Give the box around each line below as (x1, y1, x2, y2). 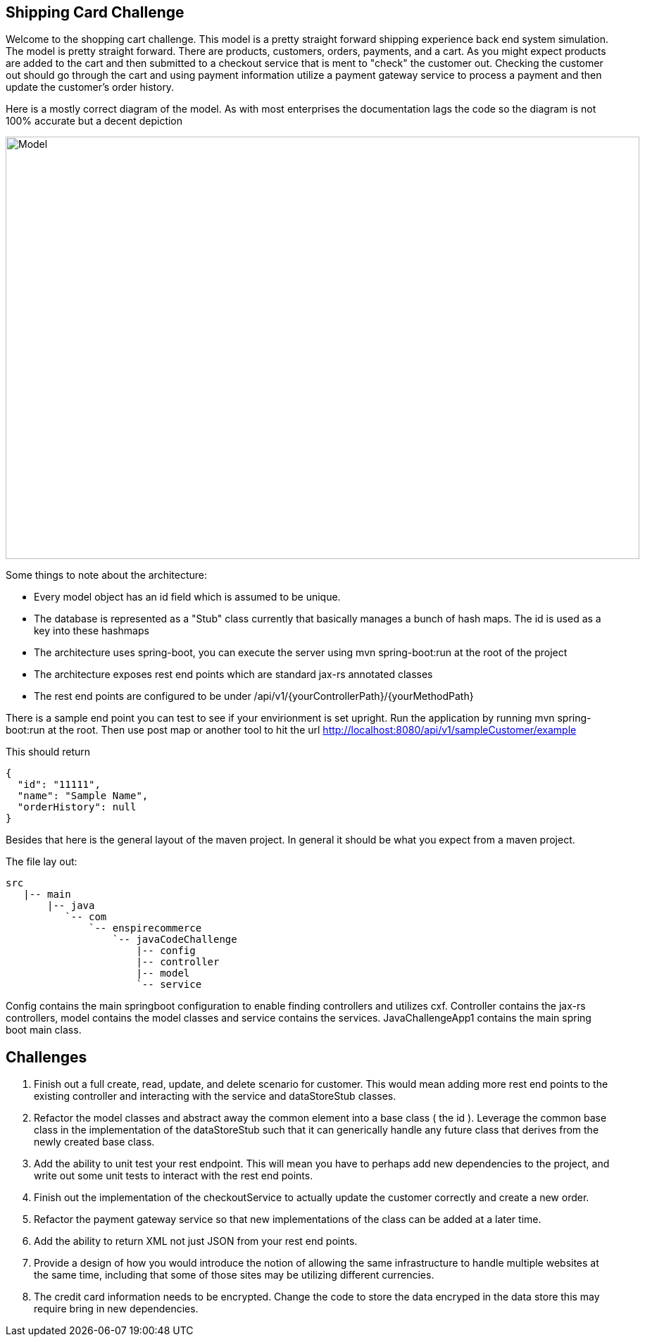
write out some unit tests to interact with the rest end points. (34, 1169, 313, 1182)
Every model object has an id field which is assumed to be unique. (34, 591, 341, 603)
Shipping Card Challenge (6, 4, 184, 21)
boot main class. (6, 1024, 82, 1036)
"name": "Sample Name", (17, 790, 149, 802)
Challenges (6, 1048, 87, 1066)
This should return (6, 746, 91, 758)
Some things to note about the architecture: (6, 569, 208, 582)
